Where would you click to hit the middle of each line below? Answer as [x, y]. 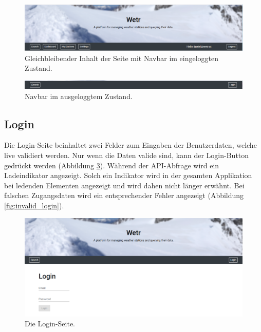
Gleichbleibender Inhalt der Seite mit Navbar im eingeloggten [122, 58]
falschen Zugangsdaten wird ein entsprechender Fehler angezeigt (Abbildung [124, 195]
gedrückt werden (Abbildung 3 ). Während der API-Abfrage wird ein [112, 165]
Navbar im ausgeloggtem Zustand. [79, 96]
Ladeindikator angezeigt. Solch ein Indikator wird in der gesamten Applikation [128, 175]
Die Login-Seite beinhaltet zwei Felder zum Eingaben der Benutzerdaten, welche [130, 145]
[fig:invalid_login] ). [34, 205]
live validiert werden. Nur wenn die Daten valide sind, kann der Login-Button [127, 155]
